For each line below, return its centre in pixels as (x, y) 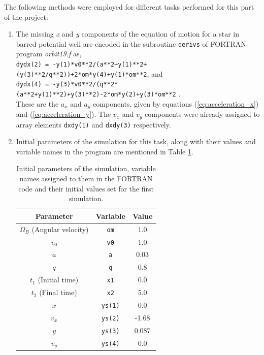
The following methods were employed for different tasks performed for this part (129, 7)
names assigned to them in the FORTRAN (86, 178)
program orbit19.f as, (49, 54)
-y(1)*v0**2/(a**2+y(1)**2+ (100, 65)
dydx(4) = (32, 85)
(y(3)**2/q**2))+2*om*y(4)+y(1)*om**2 (81, 74)
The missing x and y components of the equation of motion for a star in (127, 34)
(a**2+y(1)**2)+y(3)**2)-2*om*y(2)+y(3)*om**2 (96, 94)
